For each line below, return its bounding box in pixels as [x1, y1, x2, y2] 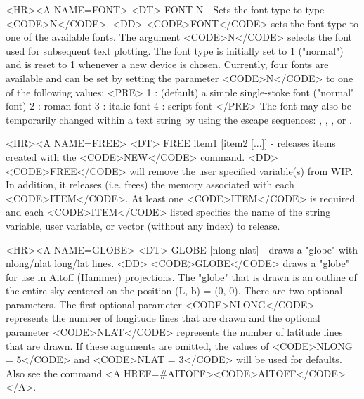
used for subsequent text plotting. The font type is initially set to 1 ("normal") [6, 43, 344, 58]
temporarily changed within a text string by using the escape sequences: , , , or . [6, 112, 352, 126]
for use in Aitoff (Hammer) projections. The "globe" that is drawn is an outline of [6, 269, 357, 284]
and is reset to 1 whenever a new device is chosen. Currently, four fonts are [6, 57, 329, 72]
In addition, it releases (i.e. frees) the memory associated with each [6, 177, 294, 192]
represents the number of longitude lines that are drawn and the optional [6, 310, 320, 325]
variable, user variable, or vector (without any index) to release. [6, 218, 280, 233]
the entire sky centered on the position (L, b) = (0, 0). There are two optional [6, 283, 343, 298]
